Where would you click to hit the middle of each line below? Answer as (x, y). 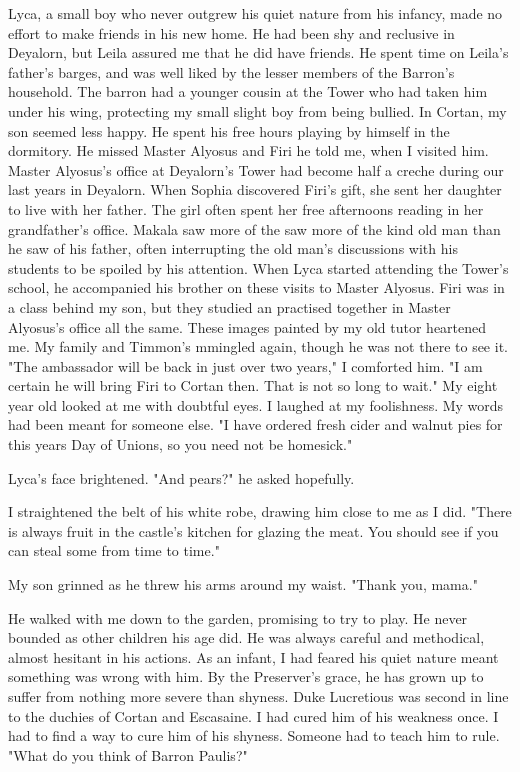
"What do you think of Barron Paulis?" (128, 754)
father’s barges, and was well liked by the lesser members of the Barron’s (231, 71)
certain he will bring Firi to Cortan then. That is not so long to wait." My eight (253, 385)
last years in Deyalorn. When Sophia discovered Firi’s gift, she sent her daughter (255, 189)
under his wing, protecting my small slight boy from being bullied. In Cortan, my (257, 110)
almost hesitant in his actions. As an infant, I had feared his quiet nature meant (253, 656)
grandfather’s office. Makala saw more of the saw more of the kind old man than (254, 228)
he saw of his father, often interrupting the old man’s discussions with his (233, 248)
